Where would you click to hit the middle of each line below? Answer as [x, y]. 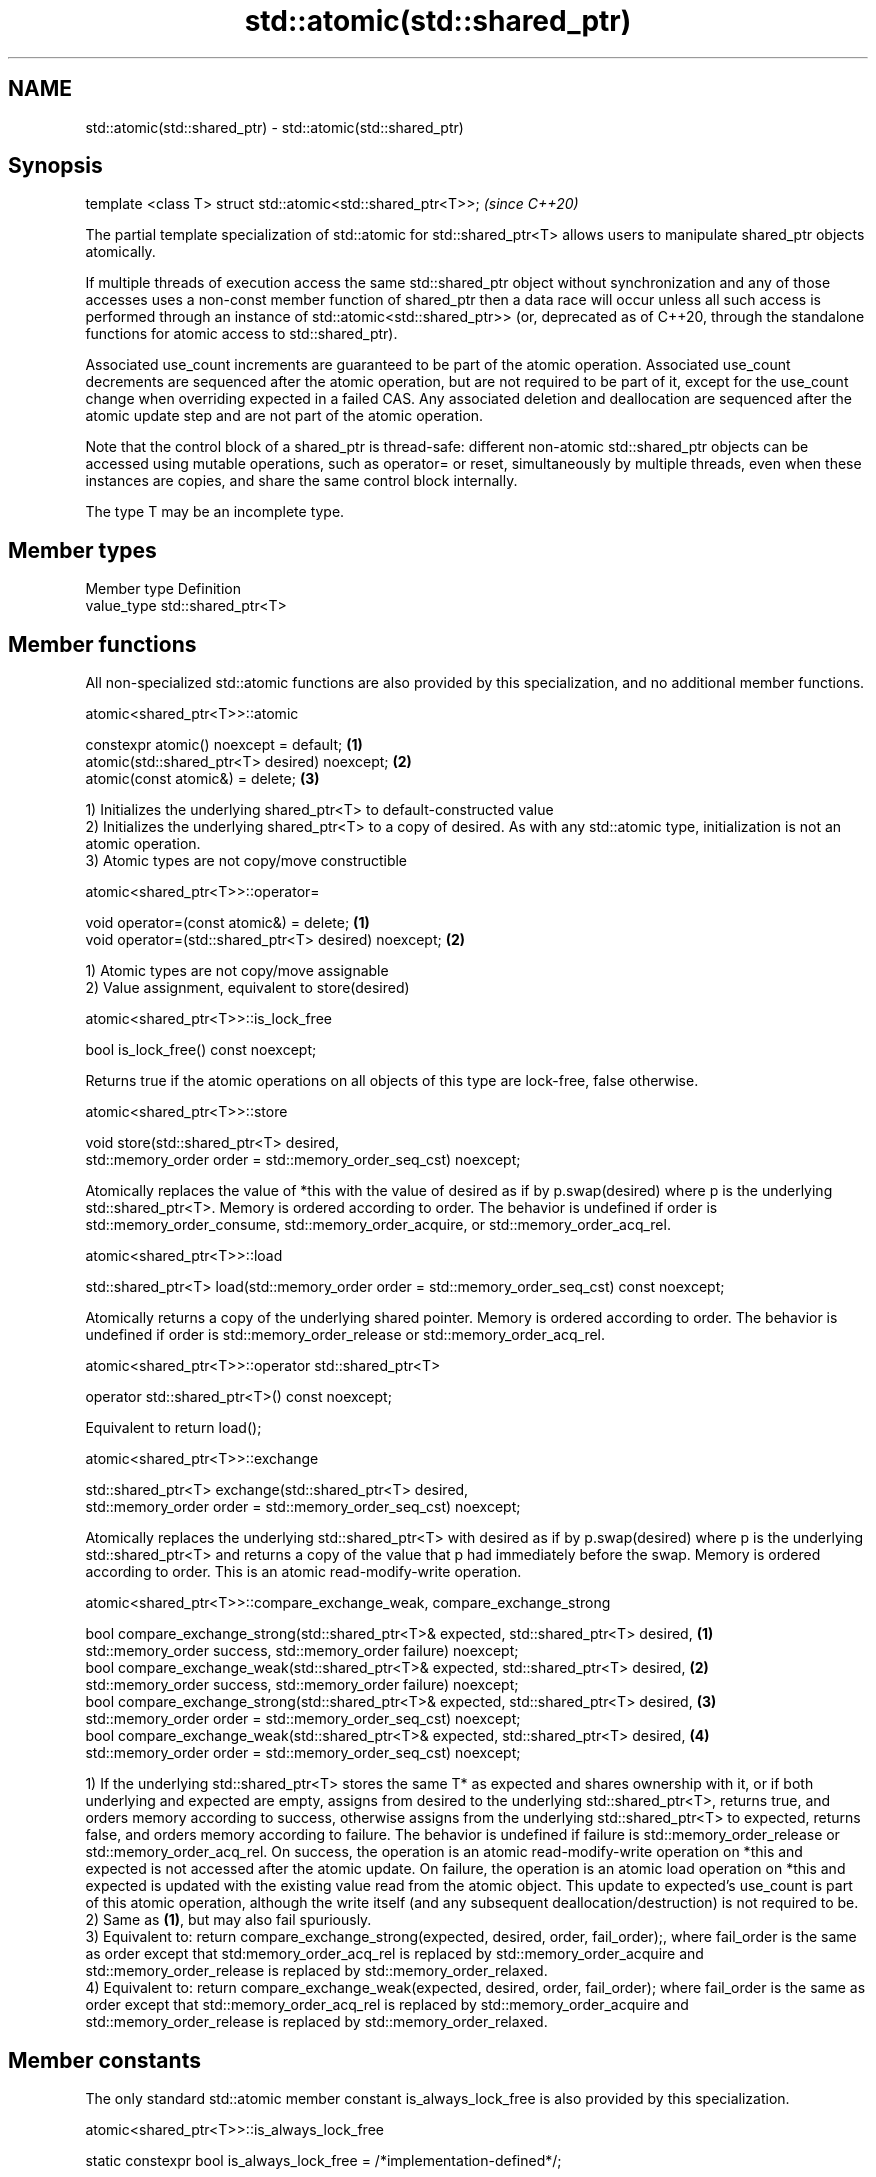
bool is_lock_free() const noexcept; [201, 1050]
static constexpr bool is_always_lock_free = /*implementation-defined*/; [323, 2160]
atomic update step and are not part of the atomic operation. [284, 416]
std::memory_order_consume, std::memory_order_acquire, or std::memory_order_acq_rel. [378, 1225]
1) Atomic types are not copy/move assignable [237, 971]
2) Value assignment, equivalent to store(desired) [247, 988]
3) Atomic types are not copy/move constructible [246, 861]
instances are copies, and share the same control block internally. [301, 481]
